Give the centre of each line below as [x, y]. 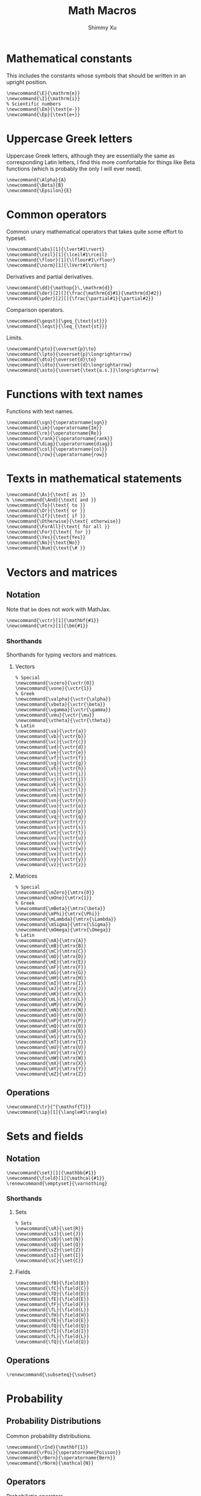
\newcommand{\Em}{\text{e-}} [43, 109]
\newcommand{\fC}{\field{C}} [52, 1288]
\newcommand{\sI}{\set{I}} [49, 1255]
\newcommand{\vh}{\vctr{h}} [51, 768]
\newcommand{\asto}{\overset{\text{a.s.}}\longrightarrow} [83, 370]
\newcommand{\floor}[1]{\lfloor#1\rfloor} [61, 260]
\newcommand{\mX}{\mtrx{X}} [51, 1063]
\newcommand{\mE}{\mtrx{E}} [51, 962]
